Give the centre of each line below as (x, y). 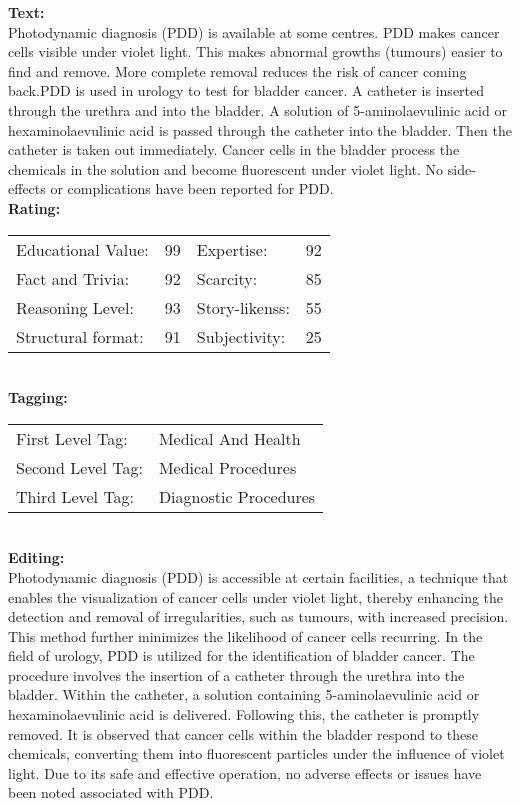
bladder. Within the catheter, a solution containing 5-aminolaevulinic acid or (244, 694)
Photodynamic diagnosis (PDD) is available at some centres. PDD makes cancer (254, 31)
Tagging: (38, 397)
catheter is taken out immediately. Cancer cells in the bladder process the (234, 149)
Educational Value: (82, 249)
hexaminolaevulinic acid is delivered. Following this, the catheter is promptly (244, 714)
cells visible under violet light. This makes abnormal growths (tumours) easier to (255, 51)
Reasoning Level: (75, 307)
